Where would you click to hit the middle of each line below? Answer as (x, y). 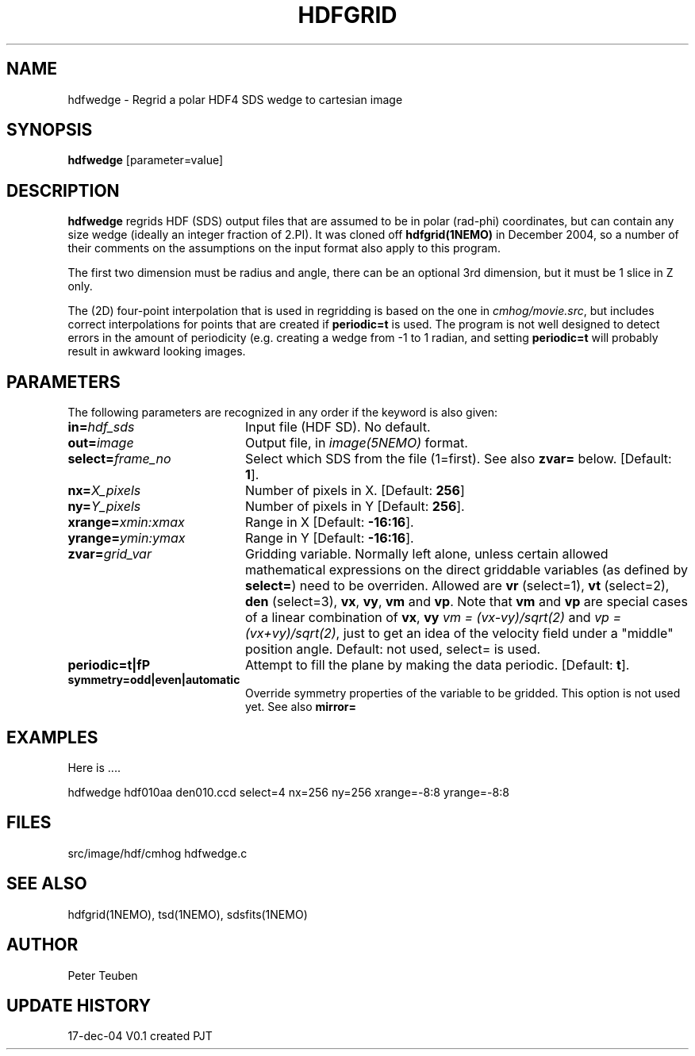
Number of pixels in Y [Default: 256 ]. (355, 507)
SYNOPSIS (50, 130)
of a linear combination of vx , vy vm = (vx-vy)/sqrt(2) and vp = (433, 618)
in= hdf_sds (101, 427)
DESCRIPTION (63, 190)
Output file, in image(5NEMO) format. (356, 443)
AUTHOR (42, 945)
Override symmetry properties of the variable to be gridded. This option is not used (463, 693)
